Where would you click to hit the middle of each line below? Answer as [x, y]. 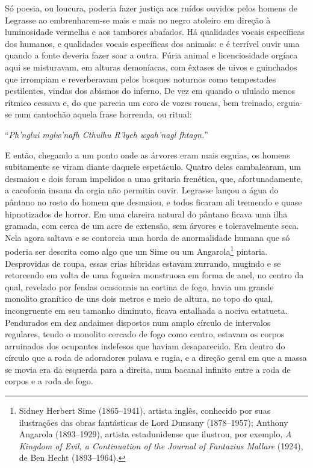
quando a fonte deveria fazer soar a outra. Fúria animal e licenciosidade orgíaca [151, 55]
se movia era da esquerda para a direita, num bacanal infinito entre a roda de [148, 369]
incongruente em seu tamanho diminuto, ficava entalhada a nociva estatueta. [146, 310]
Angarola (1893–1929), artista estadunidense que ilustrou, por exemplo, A [155, 434]
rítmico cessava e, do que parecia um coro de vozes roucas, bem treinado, [140, 102]
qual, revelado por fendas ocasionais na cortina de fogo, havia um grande [139, 286]
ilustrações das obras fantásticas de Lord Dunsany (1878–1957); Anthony [153, 422]
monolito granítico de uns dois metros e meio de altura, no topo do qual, [139, 298]
